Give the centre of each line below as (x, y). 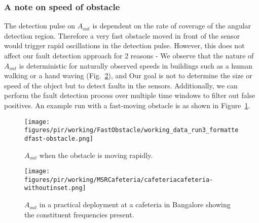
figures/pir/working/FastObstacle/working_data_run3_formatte (132, 130)
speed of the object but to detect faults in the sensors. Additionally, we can (121, 85)
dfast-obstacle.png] (59, 138)
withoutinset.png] (55, 188)
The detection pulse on (40, 26)
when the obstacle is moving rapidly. (96, 155)
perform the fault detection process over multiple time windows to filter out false (130, 95)
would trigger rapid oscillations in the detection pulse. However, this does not (124, 45)
